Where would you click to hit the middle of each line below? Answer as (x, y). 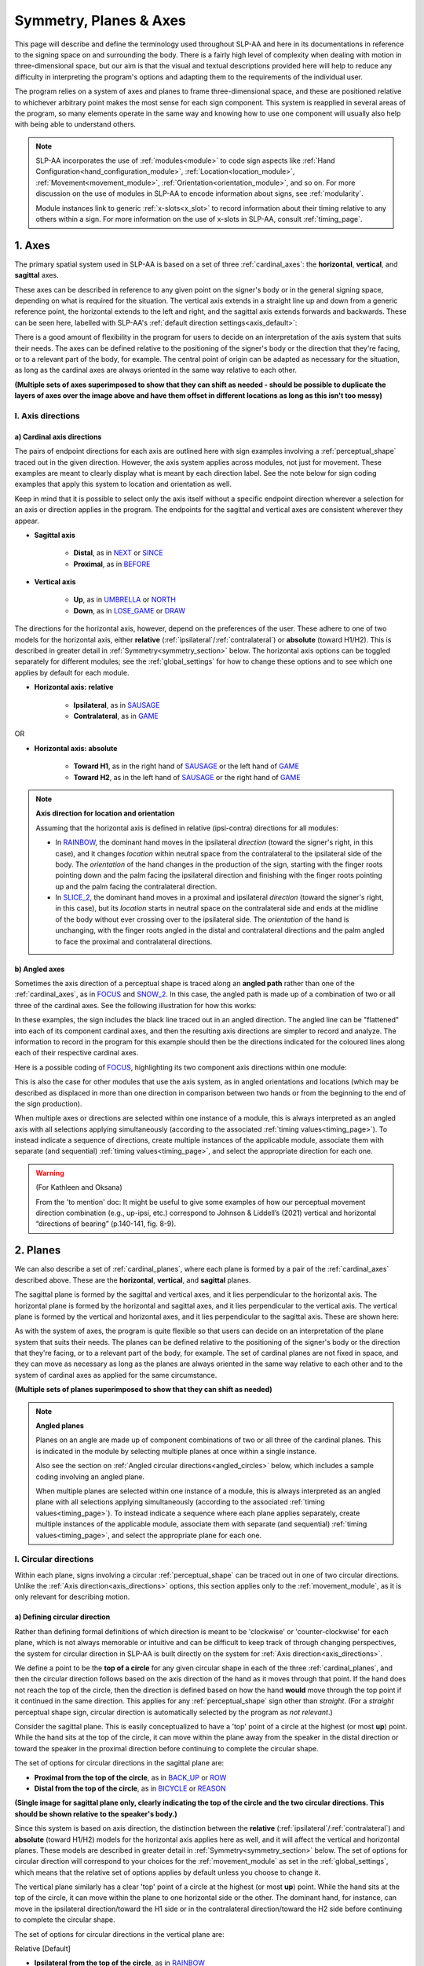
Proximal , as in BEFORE (112, 564)
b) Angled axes (40, 969)
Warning (50, 1173)
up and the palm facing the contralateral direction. (136, 886)
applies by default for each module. (72, 672)
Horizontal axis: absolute (76, 748)
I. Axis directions (47, 415)
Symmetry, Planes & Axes (100, 20)
